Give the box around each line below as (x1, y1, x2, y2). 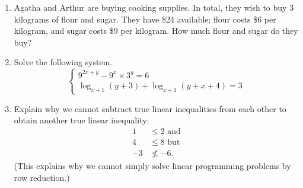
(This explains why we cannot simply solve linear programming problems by (14, 160, 291, 172)
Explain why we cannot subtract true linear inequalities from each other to (14, 102, 286, 114)
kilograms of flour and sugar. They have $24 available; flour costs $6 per (14, 12, 276, 25)
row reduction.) (14, 171, 70, 183)
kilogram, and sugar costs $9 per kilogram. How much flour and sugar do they (14, 24, 298, 37)
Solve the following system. (14, 56, 113, 68)
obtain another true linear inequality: (14, 114, 149, 126)
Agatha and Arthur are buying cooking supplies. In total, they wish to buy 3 (14, 1, 294, 13)
